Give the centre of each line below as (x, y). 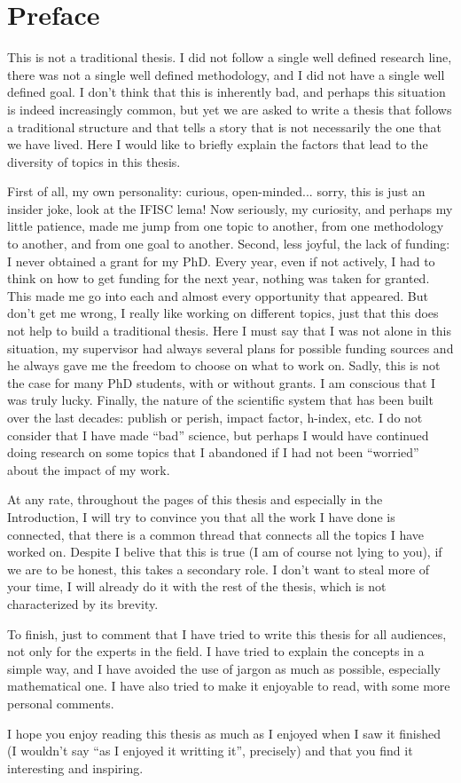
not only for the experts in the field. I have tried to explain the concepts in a (216, 651)
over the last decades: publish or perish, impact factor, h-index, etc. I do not (215, 417)
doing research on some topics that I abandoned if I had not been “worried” (213, 452)
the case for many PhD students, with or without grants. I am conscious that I (222, 382)
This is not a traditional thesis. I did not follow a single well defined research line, (230, 57)
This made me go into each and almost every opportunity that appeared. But (218, 295)
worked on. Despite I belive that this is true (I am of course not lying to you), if (225, 552)
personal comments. (61, 703)
